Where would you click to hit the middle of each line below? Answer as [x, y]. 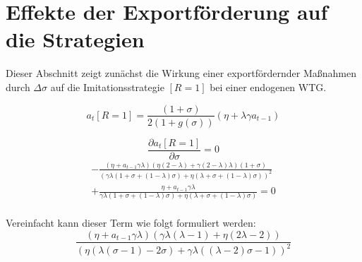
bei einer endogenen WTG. [268, 87]
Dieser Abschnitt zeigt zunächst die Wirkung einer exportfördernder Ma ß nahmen [181, 73]
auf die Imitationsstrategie [107, 87]
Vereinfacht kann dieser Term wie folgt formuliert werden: [131, 223]
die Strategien [75, 39]
